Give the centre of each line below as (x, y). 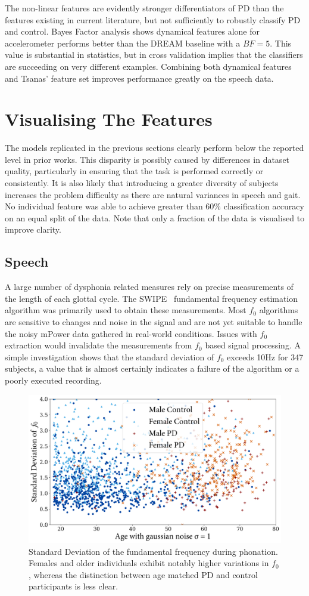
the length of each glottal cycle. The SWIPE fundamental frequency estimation (152, 298)
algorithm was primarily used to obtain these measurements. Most (126, 310)
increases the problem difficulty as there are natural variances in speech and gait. (153, 194)
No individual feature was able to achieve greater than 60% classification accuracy (154, 206)
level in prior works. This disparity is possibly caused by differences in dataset (147, 159)
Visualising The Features (109, 119)
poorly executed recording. (53, 380)
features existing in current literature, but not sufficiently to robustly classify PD (153, 19)
